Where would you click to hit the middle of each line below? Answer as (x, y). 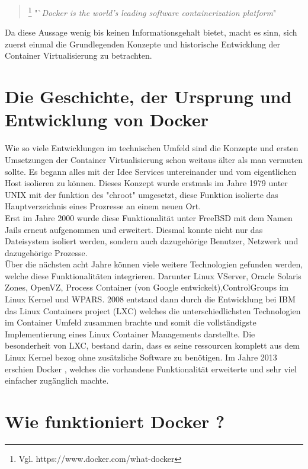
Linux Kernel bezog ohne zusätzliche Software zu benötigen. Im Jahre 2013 (141, 357)
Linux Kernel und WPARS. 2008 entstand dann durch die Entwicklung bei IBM (150, 299)
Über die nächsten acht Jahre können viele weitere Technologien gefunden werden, (154, 264)
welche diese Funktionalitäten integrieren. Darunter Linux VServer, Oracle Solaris (153, 275)
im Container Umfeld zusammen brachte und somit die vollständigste (131, 322)
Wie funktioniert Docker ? (115, 421)
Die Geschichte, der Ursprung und (148, 96)
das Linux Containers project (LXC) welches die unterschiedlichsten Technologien (153, 310)
